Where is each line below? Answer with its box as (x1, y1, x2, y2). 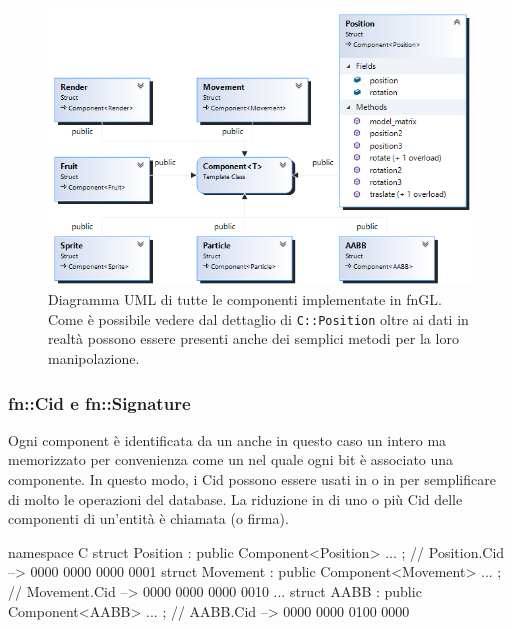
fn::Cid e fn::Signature (8, 390, 191, 415)
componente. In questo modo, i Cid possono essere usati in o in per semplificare (8, 469, 496, 490)
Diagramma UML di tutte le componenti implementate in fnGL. (48, 289, 442, 310)
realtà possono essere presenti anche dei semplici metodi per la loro (48, 328, 459, 349)
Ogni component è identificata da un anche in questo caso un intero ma (8, 429, 447, 450)
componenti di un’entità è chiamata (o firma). (8, 508, 289, 529)
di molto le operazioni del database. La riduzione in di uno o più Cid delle (8, 488, 463, 509)
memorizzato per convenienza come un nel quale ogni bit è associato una (8, 449, 454, 470)
